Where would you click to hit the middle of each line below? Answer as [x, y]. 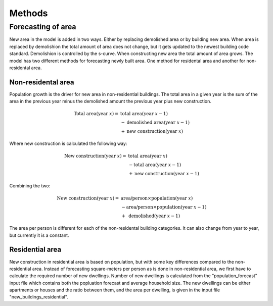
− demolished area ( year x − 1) [155, 123]
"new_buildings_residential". [39, 297]
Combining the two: [30, 186]
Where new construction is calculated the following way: [68, 143]
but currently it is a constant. [39, 235]
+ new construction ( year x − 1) [164, 174]
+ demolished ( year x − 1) [151, 216]
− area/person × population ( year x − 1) [164, 207]
